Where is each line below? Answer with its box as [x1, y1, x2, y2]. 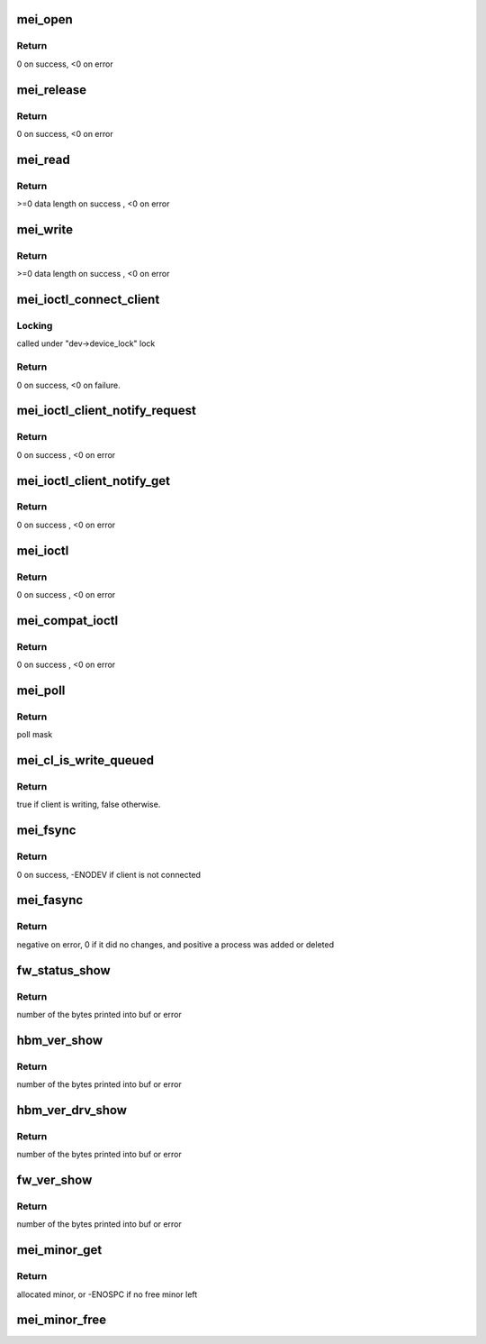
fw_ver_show [16, 1173, 93, 1188]
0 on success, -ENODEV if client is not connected [16, 869, 202, 880]
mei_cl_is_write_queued [16, 753, 155, 768]
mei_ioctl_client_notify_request [16, 403, 197, 418]
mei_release [16, 82, 87, 97]
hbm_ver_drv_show [16, 1102, 128, 1118]
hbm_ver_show [16, 1032, 103, 1047]
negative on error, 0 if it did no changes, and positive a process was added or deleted [16, 938, 335, 950]
